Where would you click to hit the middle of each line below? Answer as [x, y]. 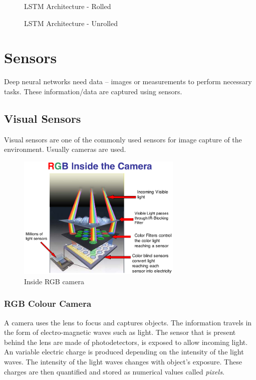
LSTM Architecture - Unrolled [71, 23]
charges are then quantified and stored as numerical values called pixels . [114, 371]
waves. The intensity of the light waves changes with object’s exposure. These [123, 361]
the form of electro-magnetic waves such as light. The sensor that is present [120, 332]
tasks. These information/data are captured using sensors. [93, 91]
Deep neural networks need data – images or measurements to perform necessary [128, 81]
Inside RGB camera [54, 281]
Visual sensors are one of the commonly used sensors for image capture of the [123, 139]
